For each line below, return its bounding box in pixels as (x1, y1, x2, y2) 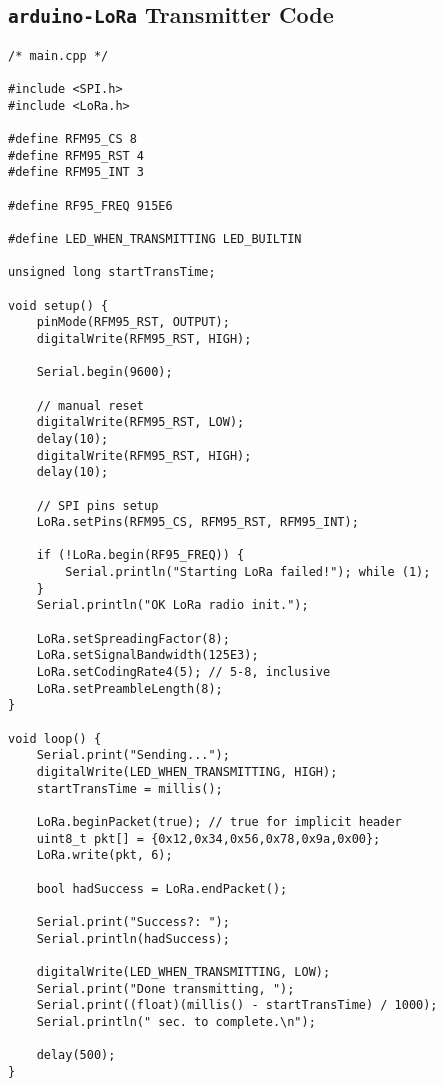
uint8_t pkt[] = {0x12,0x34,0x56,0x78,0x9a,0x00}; (36, 831, 381, 846)
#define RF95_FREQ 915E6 (8, 198, 173, 213)
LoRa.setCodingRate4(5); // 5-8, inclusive (36, 665, 331, 680)
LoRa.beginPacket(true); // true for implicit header (36, 814, 402, 829)
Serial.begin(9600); (36, 365, 173, 380)
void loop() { (8, 731, 102, 746)
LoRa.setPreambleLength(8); (36, 681, 223, 696)
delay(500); (36, 1048, 116, 1063)
